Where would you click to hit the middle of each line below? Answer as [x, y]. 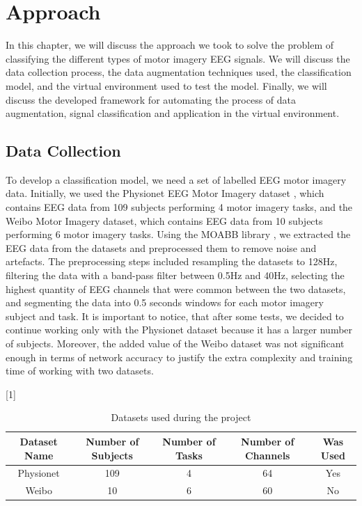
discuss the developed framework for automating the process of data [151, 99]
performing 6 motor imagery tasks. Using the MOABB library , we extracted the [178, 234]
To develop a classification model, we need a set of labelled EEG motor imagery [176, 179]
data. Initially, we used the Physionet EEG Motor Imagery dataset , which [165, 193]
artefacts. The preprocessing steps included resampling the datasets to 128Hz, [172, 261]
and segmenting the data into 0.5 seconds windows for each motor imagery [165, 302]
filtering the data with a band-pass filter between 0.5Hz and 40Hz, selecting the [175, 275]
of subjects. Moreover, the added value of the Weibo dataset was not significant [175, 343]
